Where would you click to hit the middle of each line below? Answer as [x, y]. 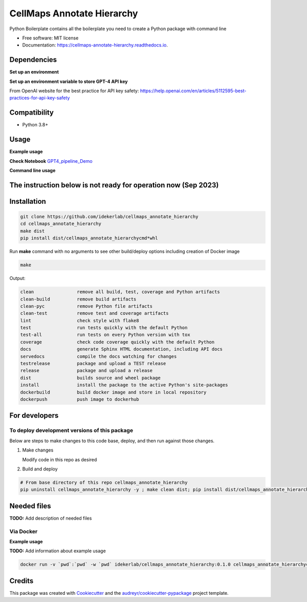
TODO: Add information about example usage [58, 551]
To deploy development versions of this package [71, 431]
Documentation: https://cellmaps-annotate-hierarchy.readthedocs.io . [95, 45]
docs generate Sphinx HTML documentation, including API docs [121, 349]
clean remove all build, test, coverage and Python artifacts [120, 292]
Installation [28, 201]
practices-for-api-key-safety [40, 98]
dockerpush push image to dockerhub [80, 399]
